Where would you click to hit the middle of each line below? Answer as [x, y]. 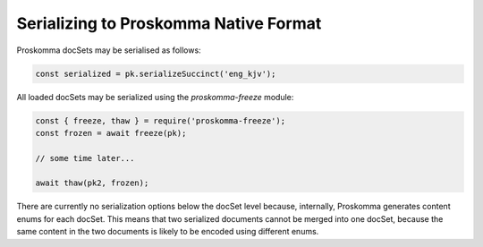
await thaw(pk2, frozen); [92, 183]
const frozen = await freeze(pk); [111, 133]
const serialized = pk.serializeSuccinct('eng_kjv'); [156, 73]
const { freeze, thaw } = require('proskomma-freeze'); [161, 120]
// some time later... [85, 158]
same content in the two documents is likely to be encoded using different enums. [168, 232]
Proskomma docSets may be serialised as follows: [109, 50]
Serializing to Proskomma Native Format [169, 23]
